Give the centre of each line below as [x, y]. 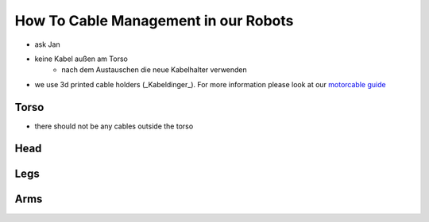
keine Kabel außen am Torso [81, 59]
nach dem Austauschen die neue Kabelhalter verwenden [155, 70]
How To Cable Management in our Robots [154, 21]
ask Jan [47, 44]
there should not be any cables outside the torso [114, 126]
